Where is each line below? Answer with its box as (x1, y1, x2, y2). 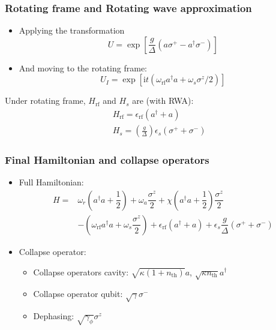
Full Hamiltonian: (19, 176, 84, 188)
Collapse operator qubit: (33, 287, 123, 300)
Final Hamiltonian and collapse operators (5, 152, 209, 167)
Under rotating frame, (5, 94, 86, 107)
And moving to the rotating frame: (19, 61, 148, 74)
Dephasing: (33, 310, 74, 322)
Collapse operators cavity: (33, 265, 129, 278)
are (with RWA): (132, 94, 194, 107)
